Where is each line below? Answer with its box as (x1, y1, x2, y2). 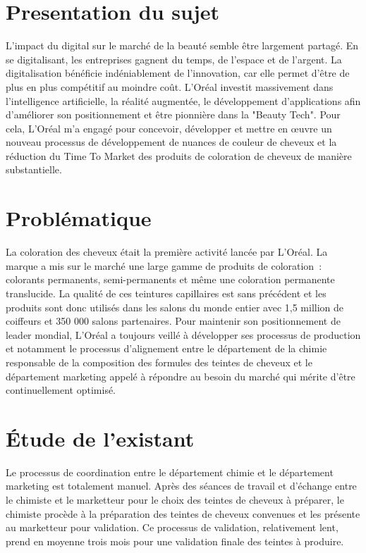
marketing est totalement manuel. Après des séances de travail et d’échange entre (6, 478, 357, 493)
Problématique (6, 204, 152, 232)
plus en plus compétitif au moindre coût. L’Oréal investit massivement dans (6, 79, 334, 94)
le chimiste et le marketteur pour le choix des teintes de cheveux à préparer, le (6, 492, 344, 507)
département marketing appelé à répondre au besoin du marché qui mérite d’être (6, 368, 355, 383)
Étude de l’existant (6, 423, 195, 452)
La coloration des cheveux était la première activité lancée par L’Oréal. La (6, 244, 328, 259)
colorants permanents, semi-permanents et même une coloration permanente (6, 272, 335, 287)
